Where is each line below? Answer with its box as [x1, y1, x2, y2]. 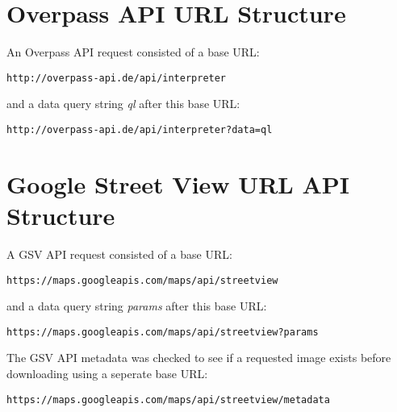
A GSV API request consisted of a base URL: [6, 245, 232, 262]
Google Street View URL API [6, 167, 349, 200]
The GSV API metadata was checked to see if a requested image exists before [6, 349, 391, 366]
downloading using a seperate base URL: [6, 365, 208, 382]
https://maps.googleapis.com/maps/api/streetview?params [6, 326, 319, 338]
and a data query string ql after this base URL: [6, 95, 240, 112]
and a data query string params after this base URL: [6, 298, 267, 314]
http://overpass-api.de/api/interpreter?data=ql [6, 123, 273, 135]
